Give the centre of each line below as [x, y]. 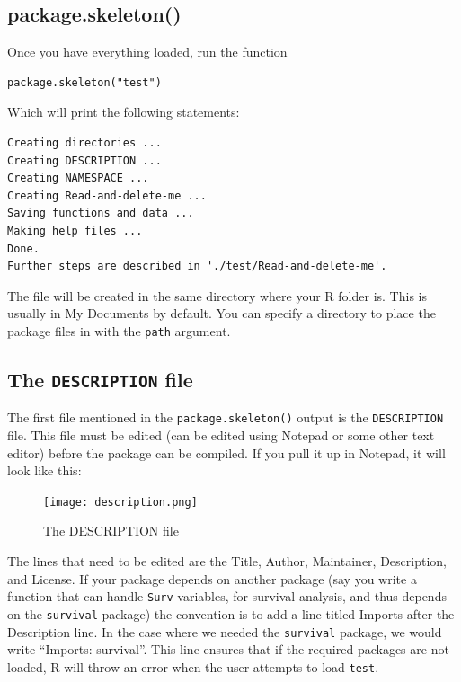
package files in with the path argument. [119, 330]
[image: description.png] [120, 502]
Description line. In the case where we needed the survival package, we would [225, 631]
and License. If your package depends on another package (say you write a [212, 578]
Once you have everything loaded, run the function [147, 52]
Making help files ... [75, 230]
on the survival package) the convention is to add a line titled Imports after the [231, 613]
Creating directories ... [84, 142]
